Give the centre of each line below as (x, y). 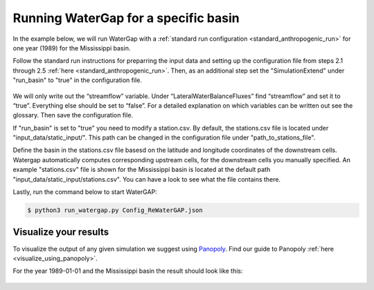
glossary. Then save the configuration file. (73, 115)
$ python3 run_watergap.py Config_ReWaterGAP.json (115, 210)
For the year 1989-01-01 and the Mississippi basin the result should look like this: (128, 271)
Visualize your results (61, 232)
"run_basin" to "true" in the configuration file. (77, 80)
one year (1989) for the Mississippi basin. (72, 48)
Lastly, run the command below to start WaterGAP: (85, 192)
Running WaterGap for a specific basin (126, 18)
